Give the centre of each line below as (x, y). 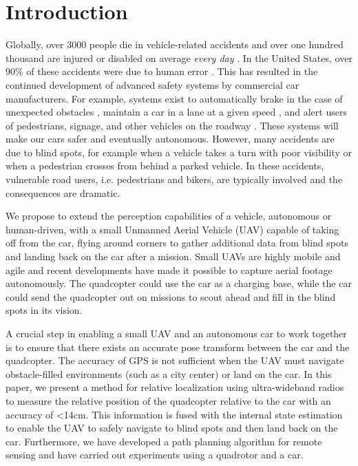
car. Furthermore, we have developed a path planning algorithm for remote (164, 441)
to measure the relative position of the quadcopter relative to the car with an (168, 400)
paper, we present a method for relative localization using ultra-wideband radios (175, 387)
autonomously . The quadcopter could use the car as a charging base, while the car (179, 283)
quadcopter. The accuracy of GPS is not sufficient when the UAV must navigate (175, 360)
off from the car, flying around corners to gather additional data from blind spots (177, 243)
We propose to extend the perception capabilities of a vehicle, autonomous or (169, 216)
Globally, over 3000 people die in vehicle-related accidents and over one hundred (175, 44)
